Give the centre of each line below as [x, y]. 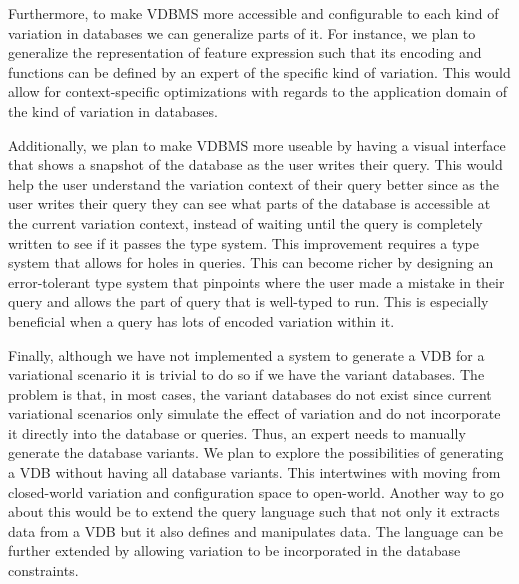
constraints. [43, 570]
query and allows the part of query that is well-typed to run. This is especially [248, 301]
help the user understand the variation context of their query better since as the [253, 183]
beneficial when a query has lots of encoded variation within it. [201, 320]
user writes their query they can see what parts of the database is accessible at [249, 203]
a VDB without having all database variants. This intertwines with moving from [254, 472]
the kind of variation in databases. [113, 110]
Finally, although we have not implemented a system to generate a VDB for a [246, 354]
